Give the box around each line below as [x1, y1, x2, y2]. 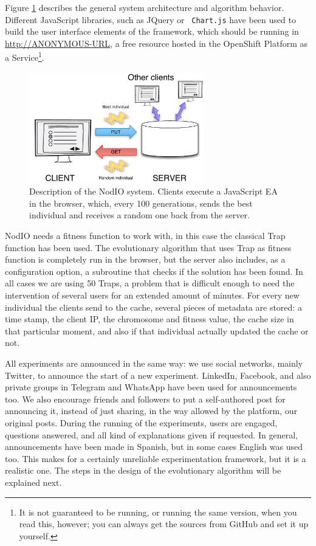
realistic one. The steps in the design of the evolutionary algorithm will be [5, 464, 281, 477]
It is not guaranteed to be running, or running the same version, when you [19, 505, 297, 518]
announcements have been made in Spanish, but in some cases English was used [5, 440, 303, 453]
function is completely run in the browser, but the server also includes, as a [5, 253, 286, 266]
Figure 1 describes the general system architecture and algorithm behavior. [5, 1, 284, 13]
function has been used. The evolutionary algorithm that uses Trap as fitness [5, 241, 292, 254]
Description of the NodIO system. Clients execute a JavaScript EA [29, 185, 278, 198]
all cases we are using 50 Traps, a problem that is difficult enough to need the [5, 277, 295, 289]
